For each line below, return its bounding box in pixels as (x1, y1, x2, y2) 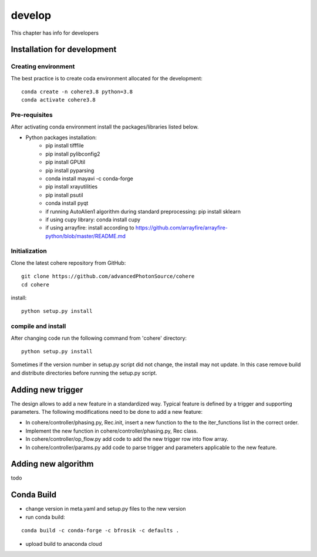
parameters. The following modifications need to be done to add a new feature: (11, 409, 203, 416)
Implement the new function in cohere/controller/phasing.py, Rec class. (25, 427, 198, 434)
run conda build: (25, 514, 66, 521)
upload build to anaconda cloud (25, 540, 102, 547)
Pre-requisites (11, 111, 53, 119)
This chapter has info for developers (11, 29, 99, 36)
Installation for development (11, 45, 117, 55)
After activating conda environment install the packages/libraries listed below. (11, 123, 199, 130)
